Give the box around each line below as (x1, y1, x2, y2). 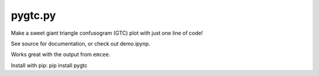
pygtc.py (11, 9, 56, 22)
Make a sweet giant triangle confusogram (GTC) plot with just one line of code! (11, 29, 203, 37)
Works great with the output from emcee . (11, 51, 110, 58)
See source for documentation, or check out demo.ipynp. (11, 40, 151, 47)
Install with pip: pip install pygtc (11, 62, 88, 69)
